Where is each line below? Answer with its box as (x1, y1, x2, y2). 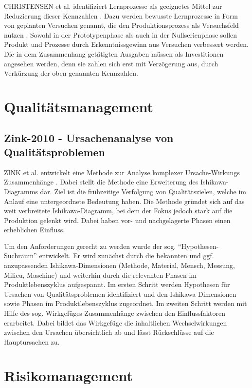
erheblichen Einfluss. (4, 225, 65, 235)
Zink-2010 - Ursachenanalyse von (4, 130, 174, 145)
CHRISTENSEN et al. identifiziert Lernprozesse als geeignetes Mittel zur (4, 1, 222, 11)
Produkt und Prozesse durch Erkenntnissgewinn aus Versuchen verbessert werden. (4, 39, 249, 49)
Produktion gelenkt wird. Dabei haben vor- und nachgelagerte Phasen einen (4, 215, 231, 225)
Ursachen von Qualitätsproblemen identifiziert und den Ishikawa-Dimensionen (4, 288, 236, 299)
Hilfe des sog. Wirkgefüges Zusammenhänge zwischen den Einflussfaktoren (4, 308, 226, 318)
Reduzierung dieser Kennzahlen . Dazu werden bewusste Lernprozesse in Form (4, 10, 238, 20)
